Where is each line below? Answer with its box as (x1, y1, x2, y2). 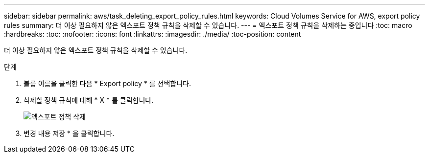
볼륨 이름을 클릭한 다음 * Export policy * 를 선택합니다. (24, 79, 191, 88)
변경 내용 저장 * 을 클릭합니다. (24, 129, 115, 137)
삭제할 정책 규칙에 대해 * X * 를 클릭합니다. (24, 96, 154, 104)
